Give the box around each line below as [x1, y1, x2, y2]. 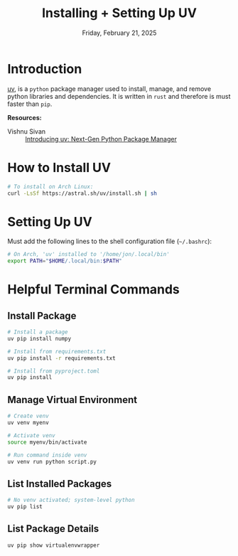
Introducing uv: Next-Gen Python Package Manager [25, 134, 178, 143]
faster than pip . [7, 100, 53, 108]
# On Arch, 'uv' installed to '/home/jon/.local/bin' [7, 251, 171, 258]
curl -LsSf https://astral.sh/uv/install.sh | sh [7, 190, 158, 197]
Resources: [7, 113, 42, 122]
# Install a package [7, 328, 69, 336]
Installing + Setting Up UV [41, 5, 198, 21]
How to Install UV [7, 159, 112, 176]
